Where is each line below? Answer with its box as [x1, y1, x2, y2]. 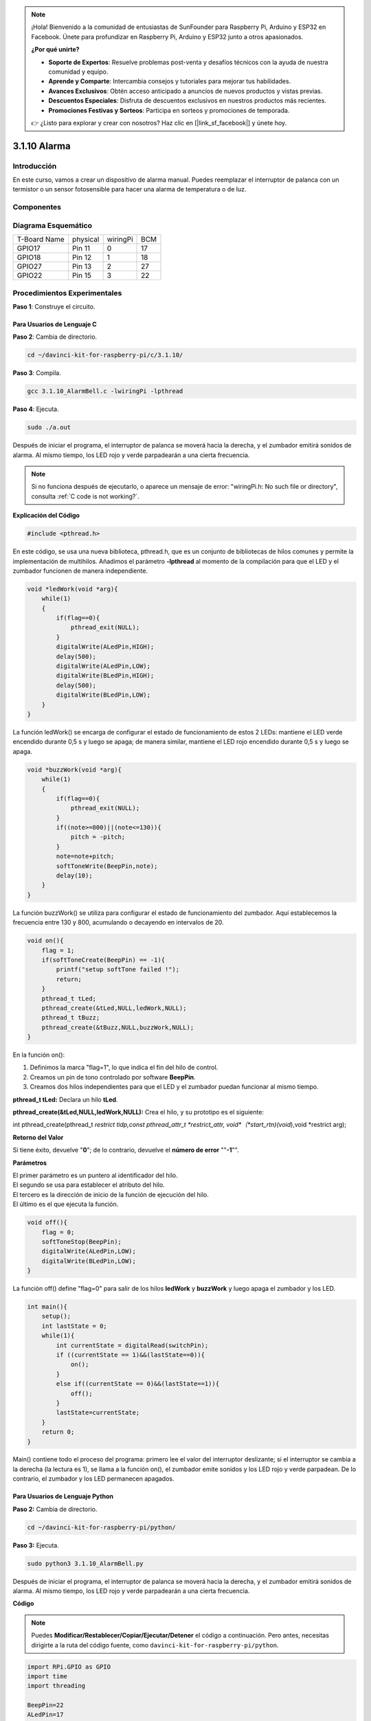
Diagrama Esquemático [12, 220, 93, 230]
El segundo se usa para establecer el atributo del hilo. [12, 1181, 165, 1189]
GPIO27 [16, 262, 43, 271]
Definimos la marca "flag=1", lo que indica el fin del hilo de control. [30, 1064, 218, 1072]
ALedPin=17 [27, 1711, 64, 1719]
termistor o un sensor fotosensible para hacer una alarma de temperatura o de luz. [12, 185, 247, 193]
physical [72, 235, 100, 244]
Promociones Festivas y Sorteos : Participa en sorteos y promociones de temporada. [48, 106, 290, 114]
